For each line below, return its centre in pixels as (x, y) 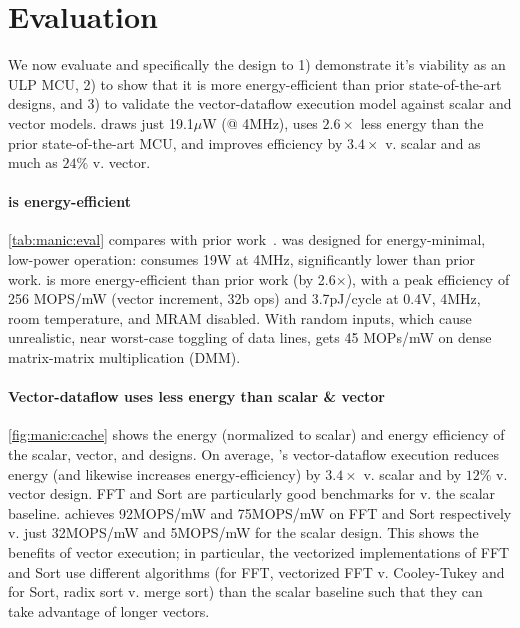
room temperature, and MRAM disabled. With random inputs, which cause (240, 317)
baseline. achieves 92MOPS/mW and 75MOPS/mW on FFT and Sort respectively (260, 512)
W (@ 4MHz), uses (260, 122)
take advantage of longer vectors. (109, 610)
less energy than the (422, 122)
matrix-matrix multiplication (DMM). (124, 357)
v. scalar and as (433, 142)
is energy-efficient (69, 201)
